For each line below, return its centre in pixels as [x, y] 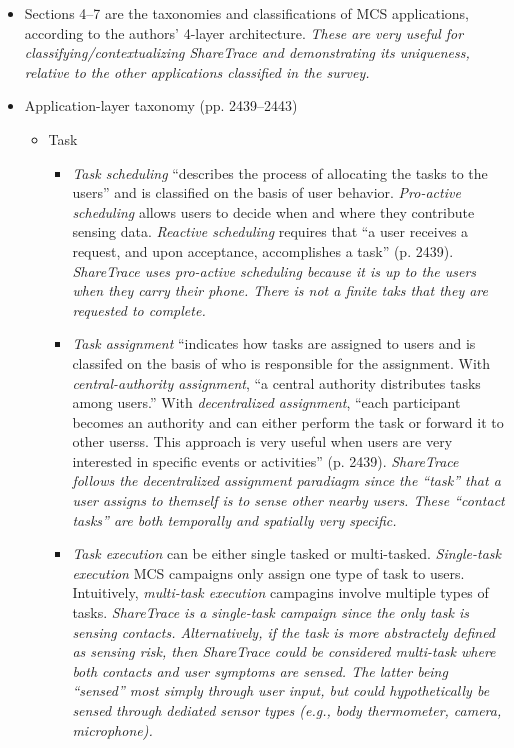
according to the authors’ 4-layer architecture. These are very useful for [244, 32]
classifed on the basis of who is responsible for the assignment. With [281, 362]
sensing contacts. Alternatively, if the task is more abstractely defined [284, 631]
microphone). [112, 729]
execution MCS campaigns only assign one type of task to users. [268, 572]
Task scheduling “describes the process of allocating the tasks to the [280, 172]
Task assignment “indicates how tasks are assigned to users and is [274, 343]
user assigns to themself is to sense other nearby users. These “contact [288, 500]
